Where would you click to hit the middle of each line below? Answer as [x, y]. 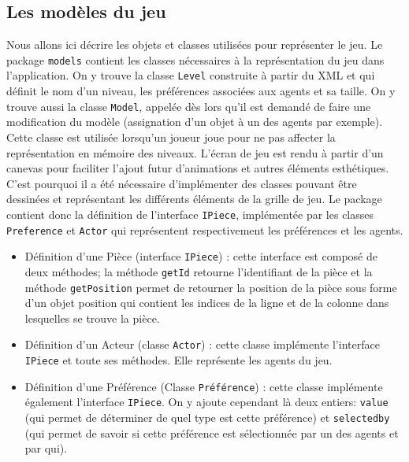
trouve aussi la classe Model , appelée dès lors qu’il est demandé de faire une [189, 106]
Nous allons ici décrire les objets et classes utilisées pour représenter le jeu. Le [195, 44]
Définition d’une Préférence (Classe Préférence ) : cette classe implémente [204, 386]
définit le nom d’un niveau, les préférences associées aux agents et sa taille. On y [201, 91]
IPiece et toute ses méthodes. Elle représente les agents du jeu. [178, 360]
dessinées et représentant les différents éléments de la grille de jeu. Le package [194, 199]
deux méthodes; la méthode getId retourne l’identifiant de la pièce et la [199, 271]
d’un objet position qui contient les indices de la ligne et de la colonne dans [207, 303]
